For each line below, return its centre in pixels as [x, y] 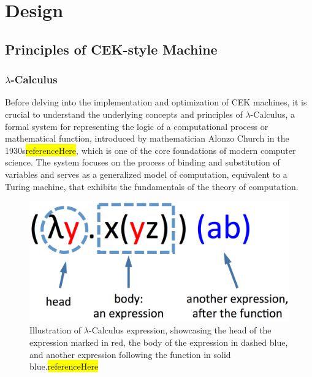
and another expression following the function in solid [130, 354]
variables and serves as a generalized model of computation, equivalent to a [146, 174]
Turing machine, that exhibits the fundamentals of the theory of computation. [152, 186]
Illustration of [55, 330]
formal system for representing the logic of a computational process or [137, 126]
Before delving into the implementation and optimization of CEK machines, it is [156, 102]
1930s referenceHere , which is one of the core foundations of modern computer [150, 150]
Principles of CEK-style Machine [111, 49]
